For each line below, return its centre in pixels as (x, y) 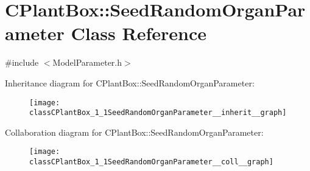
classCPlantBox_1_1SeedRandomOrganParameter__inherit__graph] (158, 113)
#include (22, 62)
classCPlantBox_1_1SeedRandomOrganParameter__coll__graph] (151, 162)
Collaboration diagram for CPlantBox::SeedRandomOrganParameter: (134, 132)
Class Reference (139, 33)
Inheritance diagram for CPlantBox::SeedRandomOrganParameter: (130, 82)
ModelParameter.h (87, 62)
